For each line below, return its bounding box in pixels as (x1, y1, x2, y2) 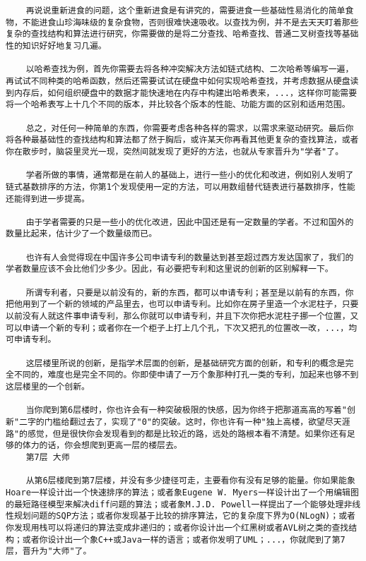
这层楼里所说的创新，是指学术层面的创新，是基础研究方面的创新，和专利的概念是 (25, 358, 346, 368)
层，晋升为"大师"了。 (6, 546, 92, 557)
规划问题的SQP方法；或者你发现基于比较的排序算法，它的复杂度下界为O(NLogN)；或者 (13, 511, 355, 521)
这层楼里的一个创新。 (6, 382, 90, 392)
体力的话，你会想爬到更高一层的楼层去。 (22, 440, 182, 451)
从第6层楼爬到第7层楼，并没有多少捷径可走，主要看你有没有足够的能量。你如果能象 (25, 476, 355, 486)
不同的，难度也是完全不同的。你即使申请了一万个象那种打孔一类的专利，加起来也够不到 (13, 370, 359, 380)
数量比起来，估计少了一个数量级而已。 (6, 229, 158, 239)
